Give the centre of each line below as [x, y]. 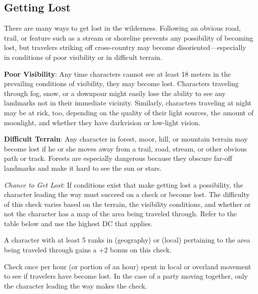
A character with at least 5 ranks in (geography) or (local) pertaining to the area [127, 240]
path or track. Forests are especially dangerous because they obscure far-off [118, 158]
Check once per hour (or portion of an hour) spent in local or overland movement [128, 266]
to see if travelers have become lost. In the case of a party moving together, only [126, 276]
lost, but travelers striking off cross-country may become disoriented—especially [125, 47]
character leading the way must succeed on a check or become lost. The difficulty [127, 194]
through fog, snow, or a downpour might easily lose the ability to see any [115, 93]
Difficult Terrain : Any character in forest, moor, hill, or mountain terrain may [126, 139]
